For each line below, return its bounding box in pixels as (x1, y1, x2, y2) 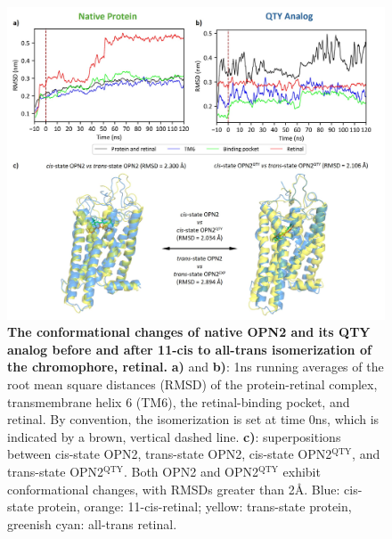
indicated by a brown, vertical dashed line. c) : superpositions (7, 427, 341, 445)
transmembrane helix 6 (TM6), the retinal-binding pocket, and (7, 392, 350, 411)
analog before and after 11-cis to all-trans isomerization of (7, 339, 372, 358)
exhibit (282, 462, 321, 481)
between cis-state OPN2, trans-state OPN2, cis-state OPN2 (7, 445, 332, 463)
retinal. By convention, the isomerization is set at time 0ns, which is (7, 410, 380, 429)
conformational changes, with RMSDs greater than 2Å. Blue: (7, 479, 340, 498)
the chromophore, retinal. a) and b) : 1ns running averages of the (7, 357, 384, 376)
